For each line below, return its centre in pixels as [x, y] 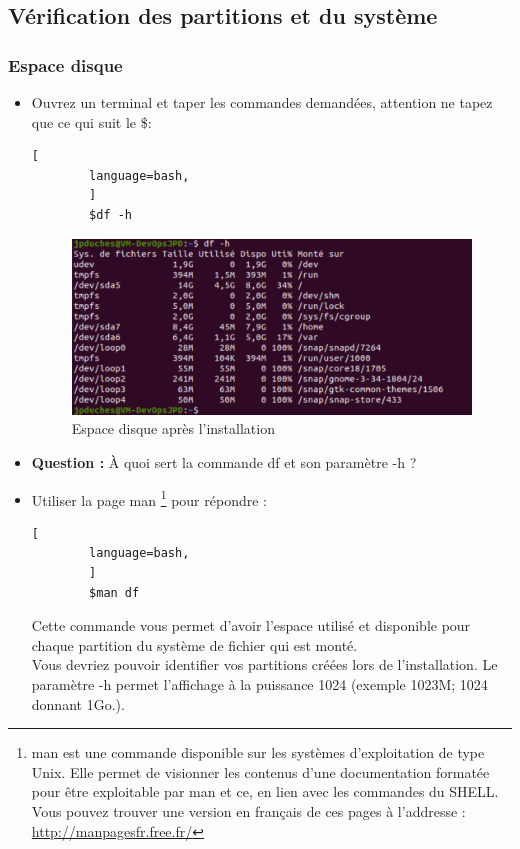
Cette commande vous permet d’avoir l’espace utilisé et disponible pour [251, 625]
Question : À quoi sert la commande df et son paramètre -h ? [224, 461]
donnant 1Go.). [78, 703]
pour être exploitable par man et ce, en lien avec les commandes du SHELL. [265, 791]
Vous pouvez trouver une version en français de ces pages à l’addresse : [248, 810]
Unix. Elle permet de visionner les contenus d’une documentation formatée [260, 771]
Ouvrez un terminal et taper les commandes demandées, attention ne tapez [262, 102]
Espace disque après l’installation [173, 428]
